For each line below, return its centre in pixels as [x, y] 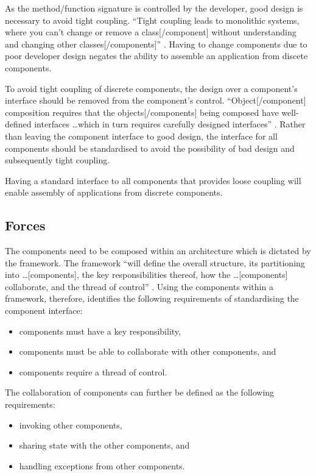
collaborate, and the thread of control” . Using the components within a [139, 286]
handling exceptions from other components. [102, 465]
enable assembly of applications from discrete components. [114, 192]
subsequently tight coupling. [58, 160]
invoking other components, [71, 424]
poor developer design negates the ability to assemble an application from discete [156, 56]
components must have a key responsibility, [100, 331]
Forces [25, 225]
